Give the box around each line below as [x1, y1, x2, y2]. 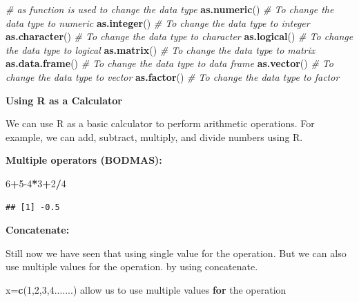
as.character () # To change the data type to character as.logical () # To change [6, 29, 353, 44]
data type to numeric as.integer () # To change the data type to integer [6, 15, 310, 30]
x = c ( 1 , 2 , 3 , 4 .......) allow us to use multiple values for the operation [6, 282, 287, 296]
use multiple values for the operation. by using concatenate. [6, 259, 258, 274]
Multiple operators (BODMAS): [6, 153, 162, 167]
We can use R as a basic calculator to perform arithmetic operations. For [6, 116, 315, 131]
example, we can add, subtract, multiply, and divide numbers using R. [6, 129, 303, 144]
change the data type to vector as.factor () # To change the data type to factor [6, 69, 340, 84]
